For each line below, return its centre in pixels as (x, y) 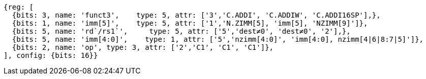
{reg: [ (19, 7)
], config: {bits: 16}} (51, 55)
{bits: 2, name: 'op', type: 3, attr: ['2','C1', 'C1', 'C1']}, (143, 47)
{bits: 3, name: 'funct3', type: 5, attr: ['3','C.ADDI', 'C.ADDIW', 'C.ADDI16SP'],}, (196, 15)
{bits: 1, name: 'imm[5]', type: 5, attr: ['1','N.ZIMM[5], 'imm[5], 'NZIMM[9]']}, (190, 23)
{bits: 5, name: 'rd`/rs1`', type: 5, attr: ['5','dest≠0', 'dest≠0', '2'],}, (181, 31)
